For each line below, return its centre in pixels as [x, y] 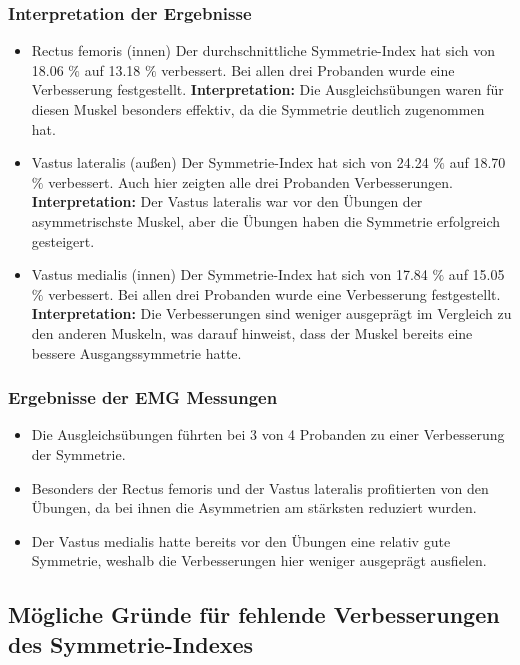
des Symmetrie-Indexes [131, 643]
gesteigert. [63, 240]
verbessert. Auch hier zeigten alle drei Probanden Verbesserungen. [250, 181]
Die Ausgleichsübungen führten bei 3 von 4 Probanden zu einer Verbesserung [268, 434]
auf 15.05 [476, 274]
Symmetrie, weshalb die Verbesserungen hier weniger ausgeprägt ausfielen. [259, 560]
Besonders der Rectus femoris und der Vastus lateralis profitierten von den [260, 487]
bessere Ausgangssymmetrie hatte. [136, 352]
